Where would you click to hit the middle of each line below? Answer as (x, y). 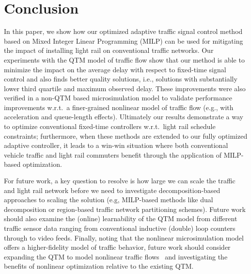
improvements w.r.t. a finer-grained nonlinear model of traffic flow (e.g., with (119, 107)
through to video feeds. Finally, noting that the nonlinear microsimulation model (124, 237)
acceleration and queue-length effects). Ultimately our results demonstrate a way (124, 117)
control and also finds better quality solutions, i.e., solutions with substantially (121, 79)
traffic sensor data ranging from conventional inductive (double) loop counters (120, 228)
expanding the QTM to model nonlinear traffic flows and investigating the (116, 256)
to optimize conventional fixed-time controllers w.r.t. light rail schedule (110, 126)
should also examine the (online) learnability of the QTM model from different (121, 218)
